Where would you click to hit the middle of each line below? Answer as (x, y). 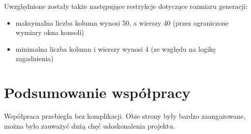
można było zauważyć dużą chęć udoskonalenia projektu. (90, 125)
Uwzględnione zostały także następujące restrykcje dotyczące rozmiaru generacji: (126, 6)
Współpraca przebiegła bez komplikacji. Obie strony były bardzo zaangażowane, (125, 116)
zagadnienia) (34, 58)
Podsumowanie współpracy (97, 92)
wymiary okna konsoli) (50, 32)
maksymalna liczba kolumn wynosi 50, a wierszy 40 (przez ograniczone (122, 22)
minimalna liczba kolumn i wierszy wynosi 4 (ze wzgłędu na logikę (115, 49)
